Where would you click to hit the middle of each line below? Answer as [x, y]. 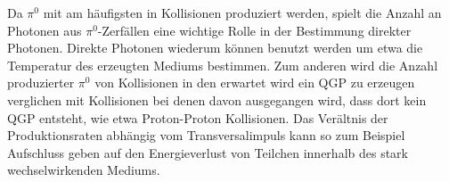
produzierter [41, 83]
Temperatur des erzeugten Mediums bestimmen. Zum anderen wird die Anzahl [223, 65]
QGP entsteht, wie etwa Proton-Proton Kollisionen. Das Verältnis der [198, 117]
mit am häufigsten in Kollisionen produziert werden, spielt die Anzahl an [242, 12]
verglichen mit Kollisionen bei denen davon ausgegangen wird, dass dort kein [217, 99]
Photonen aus [45, 30]
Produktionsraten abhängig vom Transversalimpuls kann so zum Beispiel [206, 135]
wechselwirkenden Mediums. [84, 170]
